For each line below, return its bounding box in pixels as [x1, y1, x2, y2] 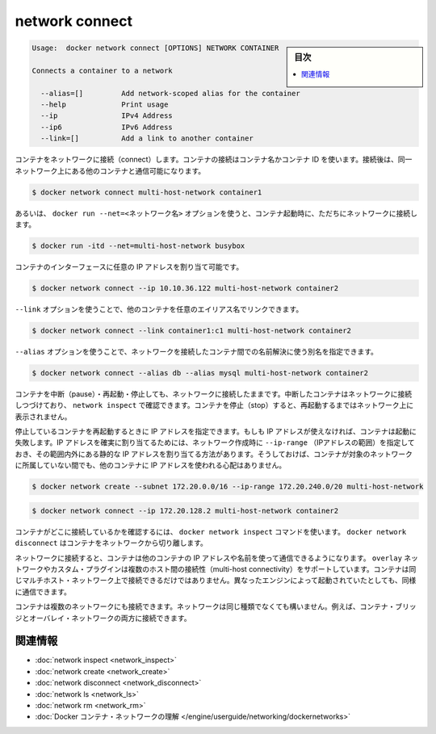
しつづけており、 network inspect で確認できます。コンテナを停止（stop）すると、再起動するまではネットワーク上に [15, 401, 414, 410]
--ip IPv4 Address [40, 111, 173, 120]
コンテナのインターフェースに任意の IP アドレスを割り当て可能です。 [15, 262, 244, 271]
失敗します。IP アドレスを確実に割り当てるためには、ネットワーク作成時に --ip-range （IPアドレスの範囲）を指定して [15, 438, 415, 447]
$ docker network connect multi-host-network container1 [31, 187, 262, 197]
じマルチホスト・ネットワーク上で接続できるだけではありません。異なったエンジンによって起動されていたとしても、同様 [15, 576, 417, 585]
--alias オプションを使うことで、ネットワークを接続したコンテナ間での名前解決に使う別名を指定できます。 [15, 346, 379, 356]
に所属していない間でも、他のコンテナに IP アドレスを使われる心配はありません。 [15, 460, 287, 470]
